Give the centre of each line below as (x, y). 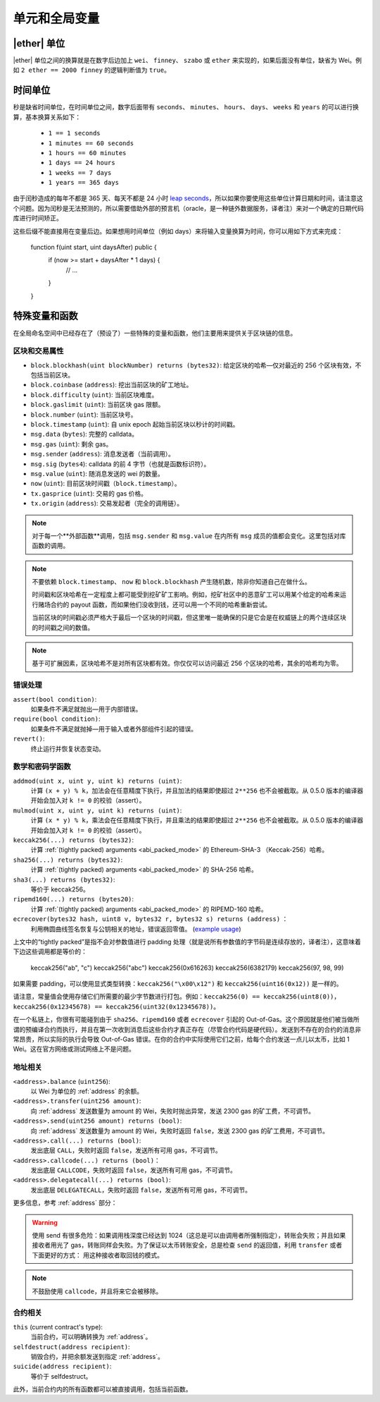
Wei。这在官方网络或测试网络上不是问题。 (74, 1049)
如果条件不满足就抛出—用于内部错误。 (86, 709)
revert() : (29, 739)
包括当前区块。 (52, 375)
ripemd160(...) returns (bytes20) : (73, 899)
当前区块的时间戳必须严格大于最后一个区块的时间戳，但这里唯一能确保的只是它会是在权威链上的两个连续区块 (189, 618)
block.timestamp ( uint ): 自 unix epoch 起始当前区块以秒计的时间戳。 (135, 424)
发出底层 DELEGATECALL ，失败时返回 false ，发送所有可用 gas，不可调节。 (141, 1190)
